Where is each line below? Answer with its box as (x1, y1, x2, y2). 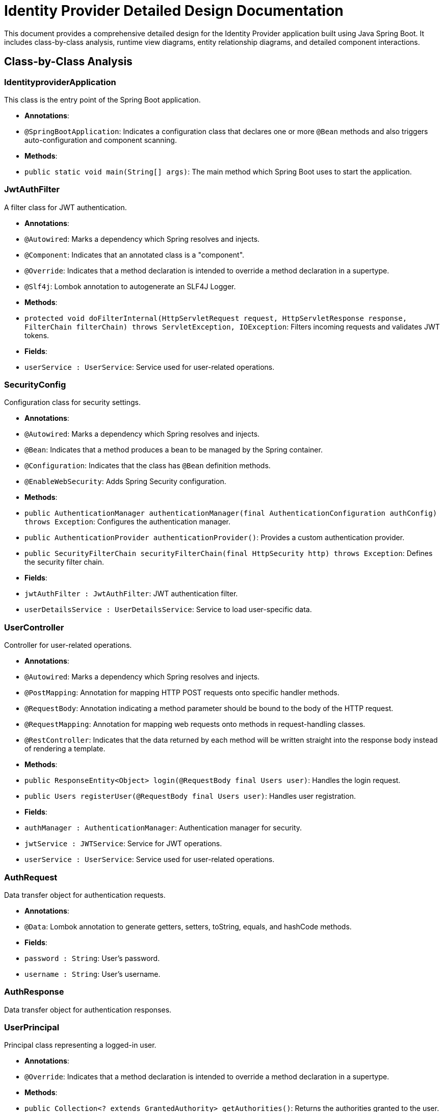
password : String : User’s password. (24, 953, 160, 963)
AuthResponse (4, 987, 64, 997)
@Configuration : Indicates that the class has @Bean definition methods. (24, 461, 271, 470)
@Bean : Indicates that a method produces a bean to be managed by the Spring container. (24, 445, 323, 454)
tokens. (24, 331, 49, 340)
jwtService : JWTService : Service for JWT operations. (24, 839, 222, 848)
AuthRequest (4, 872, 58, 882)
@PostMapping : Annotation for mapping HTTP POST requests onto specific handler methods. (24, 688, 339, 697)
